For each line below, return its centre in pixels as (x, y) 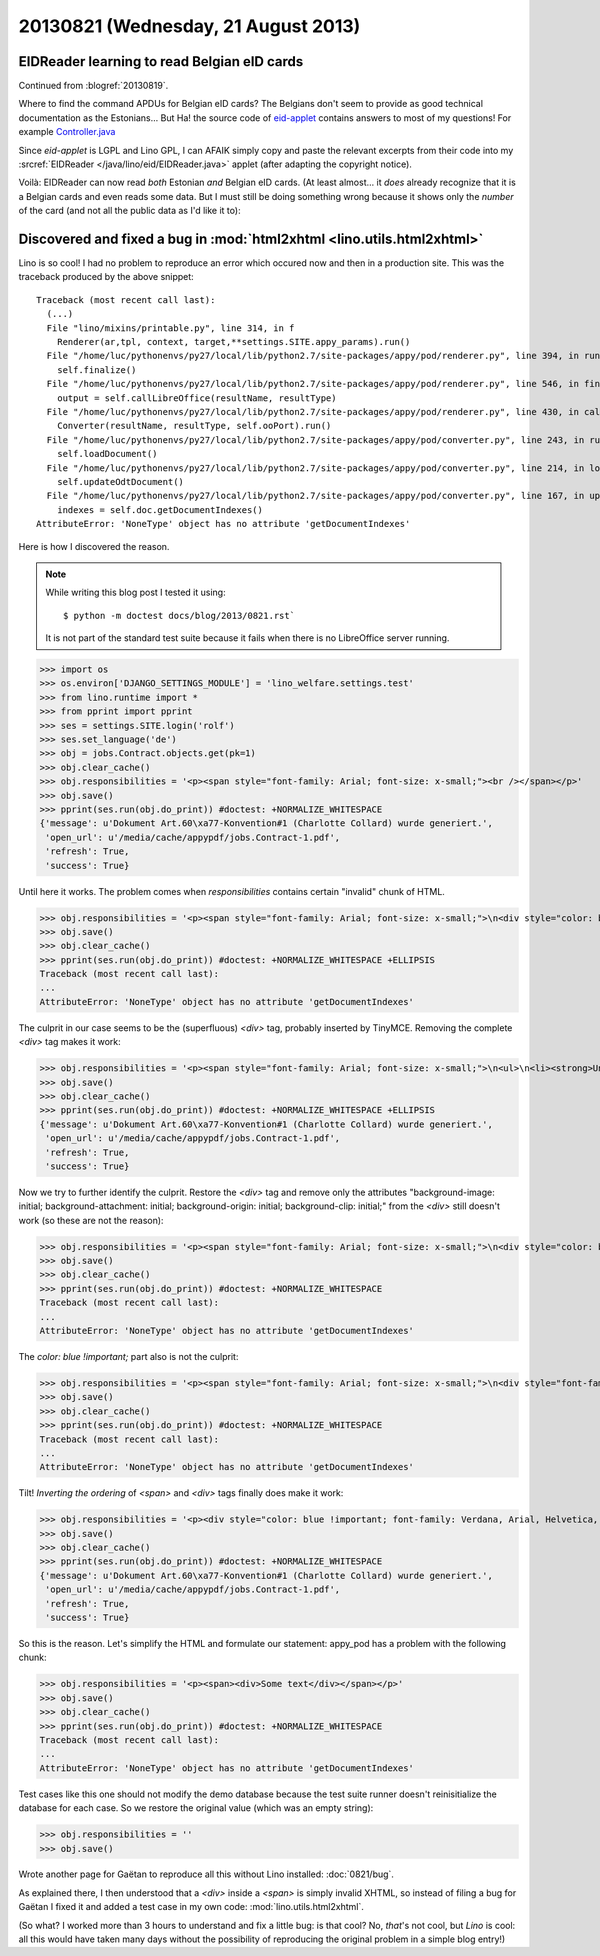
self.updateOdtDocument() (120, 481)
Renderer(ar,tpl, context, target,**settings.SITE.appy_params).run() (233, 342)
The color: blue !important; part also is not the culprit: (128, 1357)
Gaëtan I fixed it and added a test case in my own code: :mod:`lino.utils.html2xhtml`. (191, 1907)
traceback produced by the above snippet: (106, 277)
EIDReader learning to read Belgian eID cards (161, 61)
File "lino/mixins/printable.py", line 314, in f (170, 328)
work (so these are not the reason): (91, 1220)
